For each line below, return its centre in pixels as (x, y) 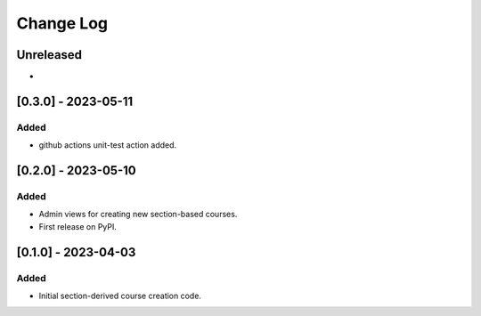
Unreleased (49, 55)
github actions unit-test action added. (108, 145)
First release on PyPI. (78, 226)
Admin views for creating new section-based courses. (138, 215)
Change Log (62, 23)
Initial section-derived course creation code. (120, 296)
